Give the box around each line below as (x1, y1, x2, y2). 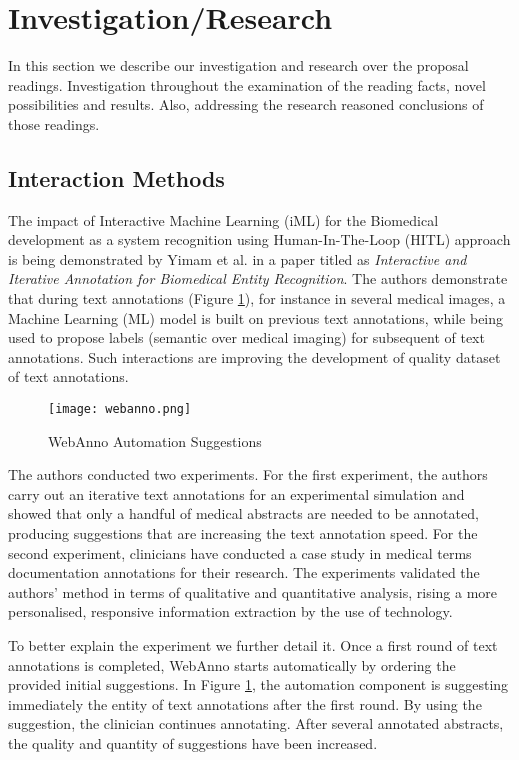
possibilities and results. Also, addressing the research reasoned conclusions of (8, 94, 484, 115)
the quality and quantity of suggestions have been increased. (8, 733, 378, 754)
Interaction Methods (8, 162, 225, 193)
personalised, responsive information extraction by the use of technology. (8, 601, 453, 622)
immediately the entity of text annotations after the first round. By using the (8, 693, 482, 714)
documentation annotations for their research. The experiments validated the (8, 562, 480, 583)
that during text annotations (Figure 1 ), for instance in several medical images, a (8, 288, 506, 309)
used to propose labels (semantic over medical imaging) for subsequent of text (8, 327, 485, 348)
